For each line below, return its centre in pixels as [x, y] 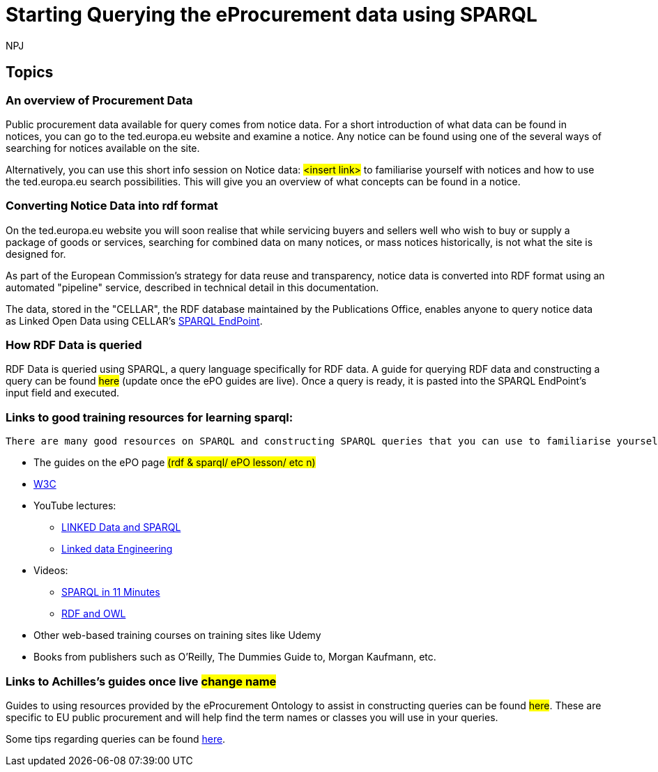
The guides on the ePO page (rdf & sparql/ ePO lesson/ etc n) [175, 463]
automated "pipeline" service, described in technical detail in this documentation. [192, 287]
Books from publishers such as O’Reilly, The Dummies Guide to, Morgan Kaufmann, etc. [235, 657]
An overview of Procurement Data [99, 100]
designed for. [36, 254]
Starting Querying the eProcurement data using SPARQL [271, 15]
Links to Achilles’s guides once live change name [141, 681]
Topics [30, 72]
